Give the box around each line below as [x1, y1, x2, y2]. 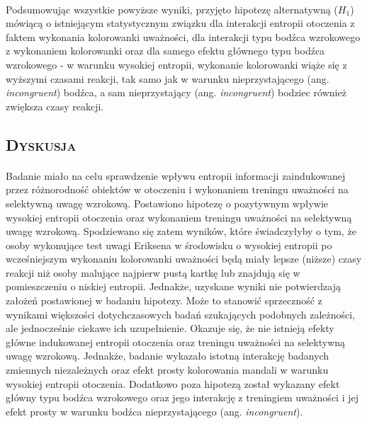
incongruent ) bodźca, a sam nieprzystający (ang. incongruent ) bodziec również [6, 85, 346, 100]
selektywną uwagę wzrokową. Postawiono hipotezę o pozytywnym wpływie [6, 195, 328, 210]
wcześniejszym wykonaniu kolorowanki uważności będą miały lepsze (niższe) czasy [6, 251, 362, 266]
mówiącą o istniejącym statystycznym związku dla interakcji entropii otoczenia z [6, 16, 355, 30]
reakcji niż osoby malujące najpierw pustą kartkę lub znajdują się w [6, 265, 300, 280]
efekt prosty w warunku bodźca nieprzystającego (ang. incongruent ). [6, 403, 303, 418]
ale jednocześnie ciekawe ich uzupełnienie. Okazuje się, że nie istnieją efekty [6, 321, 334, 336]
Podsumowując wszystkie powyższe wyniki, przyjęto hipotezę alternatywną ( [6, 1, 338, 16]
